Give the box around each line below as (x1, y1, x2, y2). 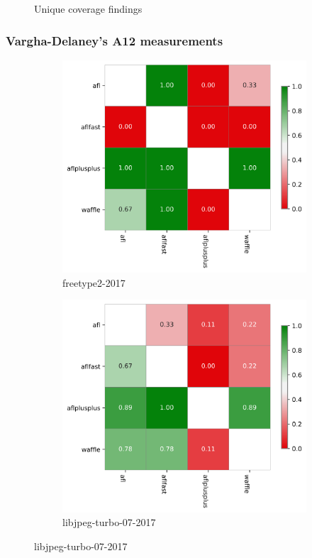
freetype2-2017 (62, 275, 126, 290)
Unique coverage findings (34, 1, 143, 16)
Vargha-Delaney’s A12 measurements (6, 31, 223, 49)
